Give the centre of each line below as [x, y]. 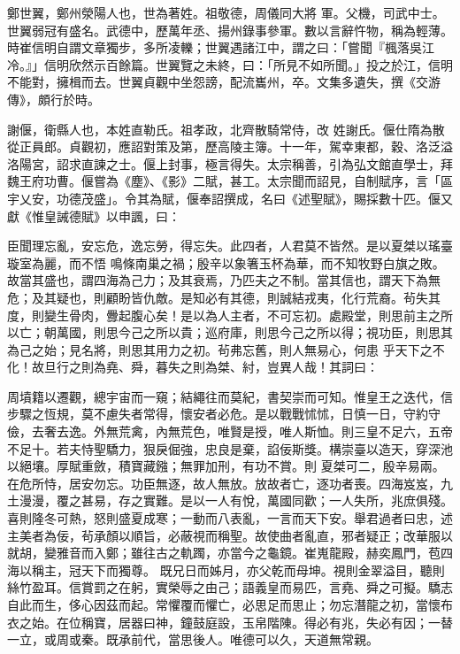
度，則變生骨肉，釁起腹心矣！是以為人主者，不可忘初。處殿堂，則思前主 [218, 315]
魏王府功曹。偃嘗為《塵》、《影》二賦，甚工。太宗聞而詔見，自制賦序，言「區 [230, 181]
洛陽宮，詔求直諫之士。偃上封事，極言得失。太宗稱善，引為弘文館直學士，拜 [230, 163]
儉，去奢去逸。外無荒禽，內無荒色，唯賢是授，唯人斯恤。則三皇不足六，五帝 [230, 431]
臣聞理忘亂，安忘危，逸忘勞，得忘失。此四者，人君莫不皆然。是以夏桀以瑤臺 [230, 246]
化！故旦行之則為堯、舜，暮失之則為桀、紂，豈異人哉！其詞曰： [193, 367]
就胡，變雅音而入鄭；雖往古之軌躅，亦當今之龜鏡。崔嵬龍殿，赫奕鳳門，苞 [224, 553]
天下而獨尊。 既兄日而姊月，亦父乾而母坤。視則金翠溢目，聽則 [263, 569]
